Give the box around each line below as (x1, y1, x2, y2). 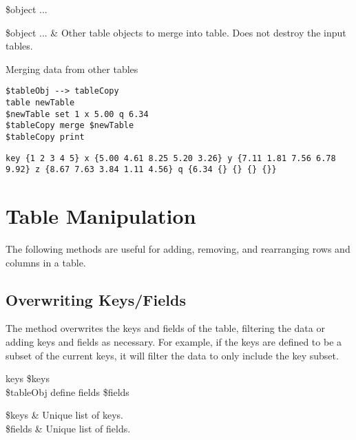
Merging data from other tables (6, 61, 138, 76)
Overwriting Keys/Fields (6, 289, 186, 310)
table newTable (6, 98, 75, 108)
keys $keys (6, 371, 50, 386)
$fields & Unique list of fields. (6, 421, 131, 436)
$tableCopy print (6, 132, 85, 142)
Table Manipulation (6, 202, 196, 230)
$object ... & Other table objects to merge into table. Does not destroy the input (6, 25, 346, 39)
